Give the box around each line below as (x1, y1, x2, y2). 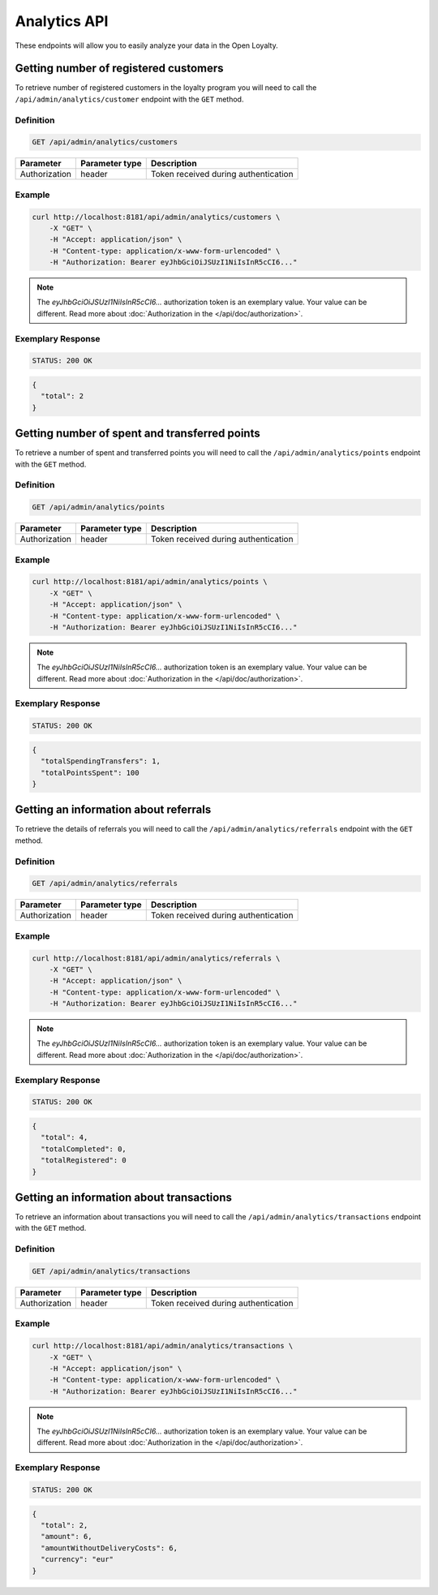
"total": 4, (41, 1133, 88, 1142)
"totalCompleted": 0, (41, 1144, 127, 1154)
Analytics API (15, 12, 109, 30)
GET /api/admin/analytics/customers (32, 138, 178, 147)
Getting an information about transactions (15, 1190, 233, 1204)
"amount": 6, (41, 1532, 92, 1541)
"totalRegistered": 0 (41, 1156, 127, 1165)
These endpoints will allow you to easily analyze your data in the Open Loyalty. (15, 41, 279, 50)
